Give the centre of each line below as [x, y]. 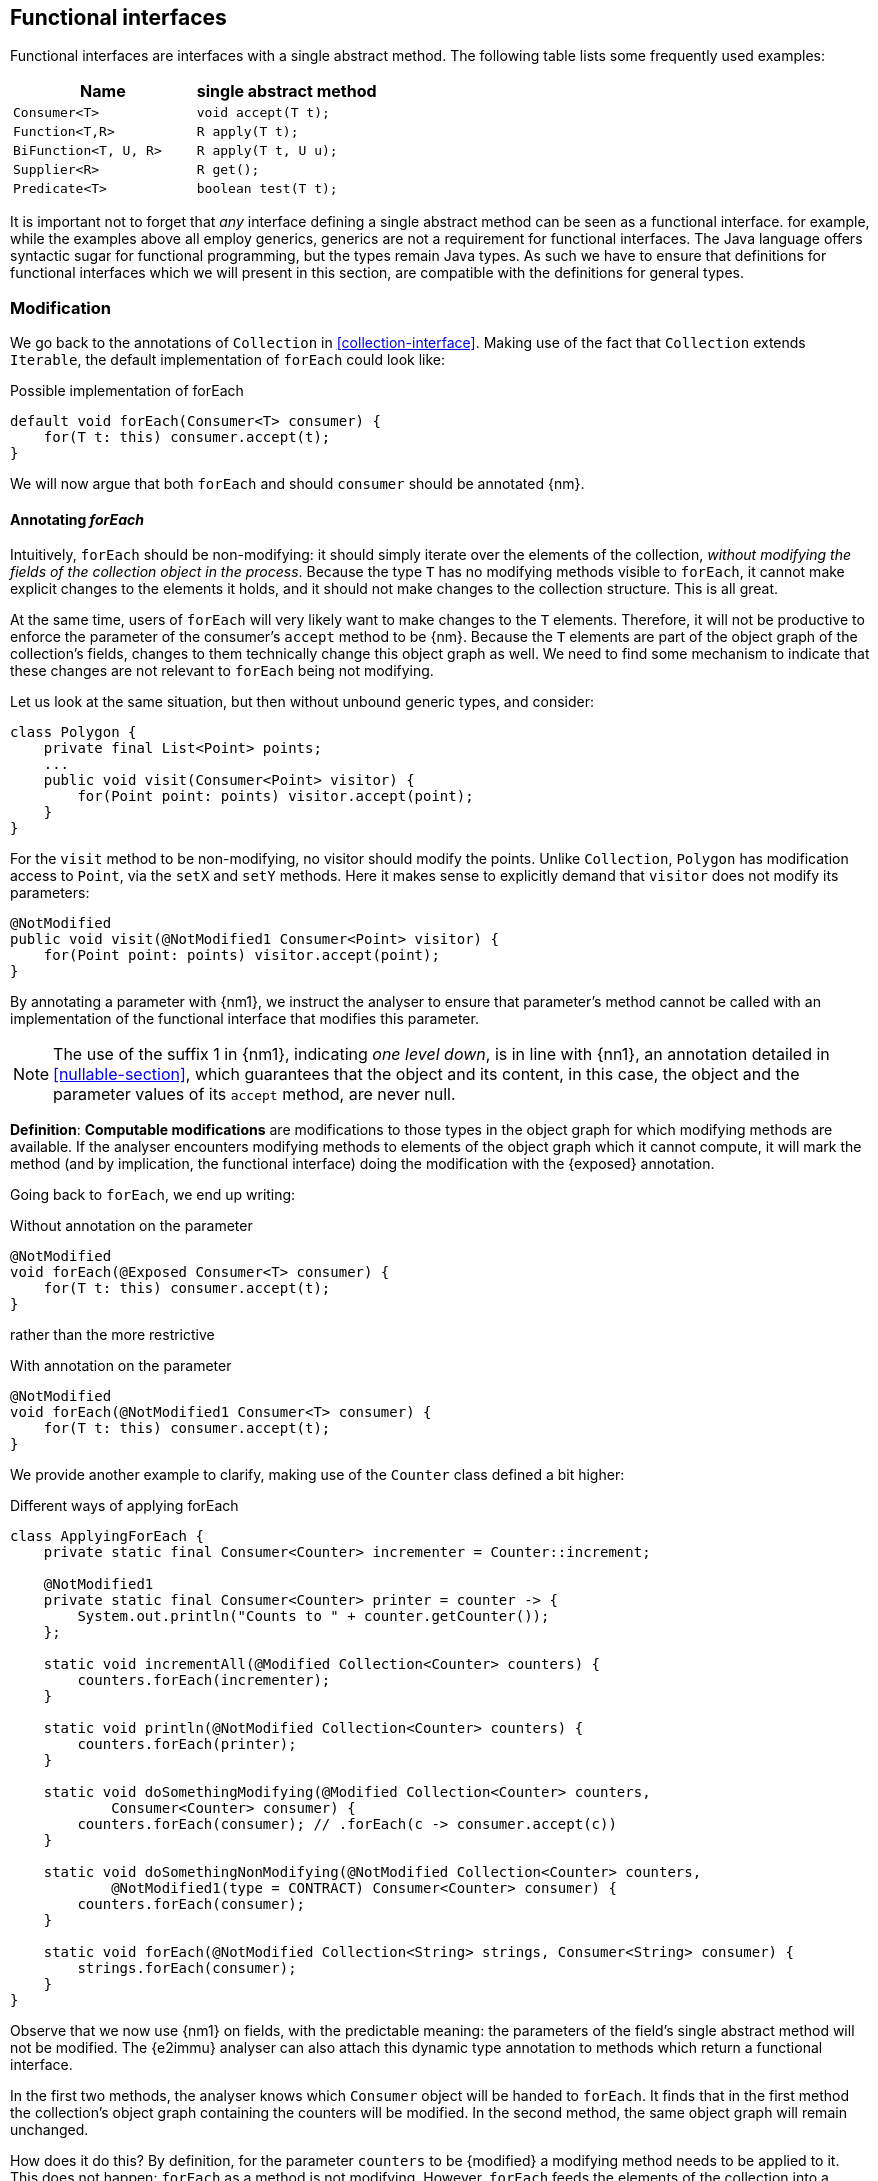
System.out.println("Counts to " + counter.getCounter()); [313, 1616]
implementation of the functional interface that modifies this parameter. [244, 1019]
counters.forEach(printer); [187, 1744]
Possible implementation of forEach [127, 391]
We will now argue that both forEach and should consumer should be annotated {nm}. [297, 484]
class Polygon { [73, 732]
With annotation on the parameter [121, 1366]
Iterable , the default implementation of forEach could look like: [228, 360]
